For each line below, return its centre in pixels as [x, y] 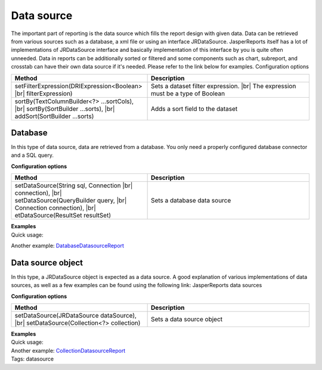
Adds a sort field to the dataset [194, 108]
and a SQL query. [32, 156]
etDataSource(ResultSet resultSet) [63, 216]
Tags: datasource [32, 359]
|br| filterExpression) [44, 94]
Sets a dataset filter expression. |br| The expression [223, 86]
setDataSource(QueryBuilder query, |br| [71, 201]
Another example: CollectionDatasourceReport [68, 350]
